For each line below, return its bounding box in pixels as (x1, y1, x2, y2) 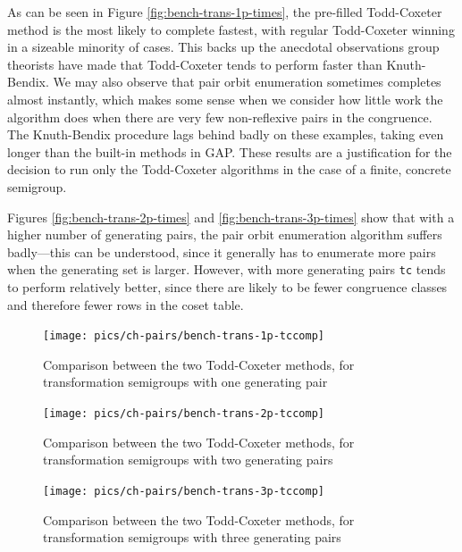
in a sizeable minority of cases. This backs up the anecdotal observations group (7, 38, 440, 56)
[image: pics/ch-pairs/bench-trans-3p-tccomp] (43, 484, 324, 498)
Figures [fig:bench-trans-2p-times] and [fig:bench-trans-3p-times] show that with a (7, 207, 455, 226)
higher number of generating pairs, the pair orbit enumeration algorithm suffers (7, 225, 442, 244)
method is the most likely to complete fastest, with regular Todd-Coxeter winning (7, 20, 455, 38)
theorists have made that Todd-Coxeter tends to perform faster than (7, 54, 382, 73)
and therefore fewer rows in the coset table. (7, 295, 244, 314)
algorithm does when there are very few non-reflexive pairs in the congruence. (7, 107, 433, 126)
